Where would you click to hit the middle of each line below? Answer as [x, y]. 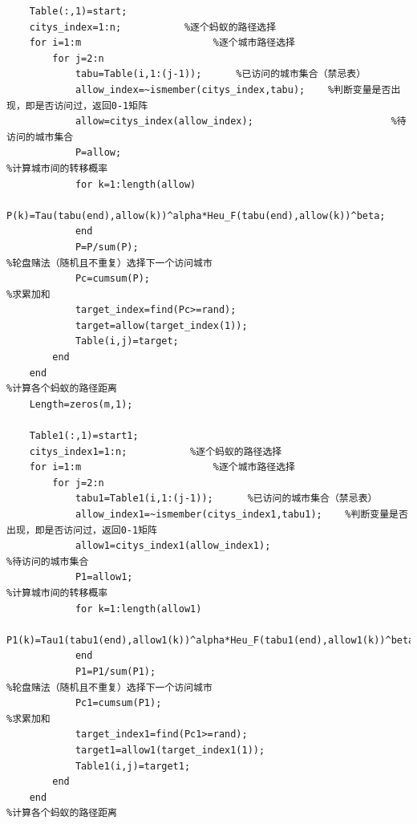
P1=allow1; [104, 577]
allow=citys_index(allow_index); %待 [241, 122]
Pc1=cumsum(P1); [118, 703]
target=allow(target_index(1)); [161, 325]
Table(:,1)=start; [78, 11]
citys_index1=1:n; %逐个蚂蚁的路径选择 [156, 451]
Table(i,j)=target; [127, 341]
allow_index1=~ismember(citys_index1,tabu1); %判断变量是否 [241, 514]
